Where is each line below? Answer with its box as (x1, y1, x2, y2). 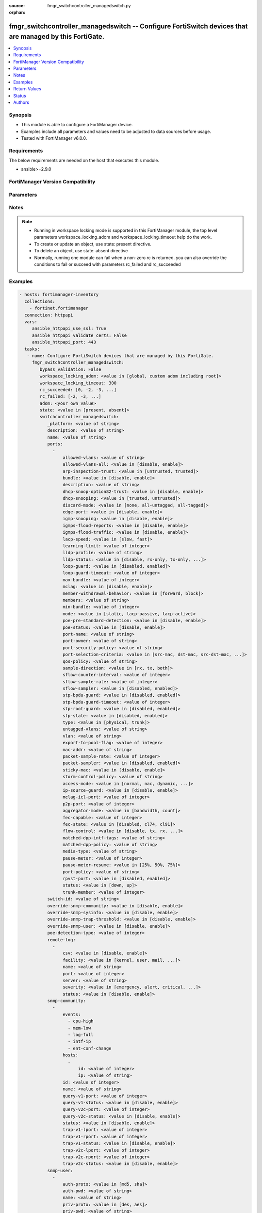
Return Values (13, 86, 41, 92)
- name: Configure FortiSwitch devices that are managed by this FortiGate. (27, 353, 214, 359)
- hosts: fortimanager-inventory (19, 292, 99, 297)
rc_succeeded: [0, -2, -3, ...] (39, 387, 116, 393)
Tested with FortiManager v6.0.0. (21, 135, 87, 141)
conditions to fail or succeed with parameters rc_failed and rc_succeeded (34, 261, 181, 267)
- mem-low (67, 1025, 91, 1031)
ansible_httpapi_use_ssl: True (32, 326, 107, 331)
